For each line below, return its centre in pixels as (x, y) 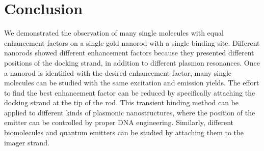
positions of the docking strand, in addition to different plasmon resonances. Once (132, 62)
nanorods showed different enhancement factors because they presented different (129, 53)
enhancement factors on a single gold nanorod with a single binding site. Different (132, 42)
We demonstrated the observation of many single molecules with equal (114, 33)
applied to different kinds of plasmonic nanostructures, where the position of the (130, 112)
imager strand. (27, 142)
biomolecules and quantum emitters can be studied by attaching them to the (124, 132)
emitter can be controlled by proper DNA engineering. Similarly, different (119, 122)
